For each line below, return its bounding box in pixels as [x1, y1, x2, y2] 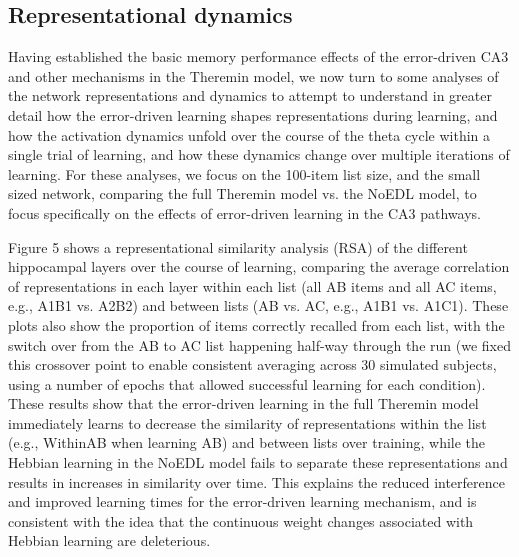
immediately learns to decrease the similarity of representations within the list [8, 412, 487, 433]
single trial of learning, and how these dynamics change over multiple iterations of [8, 144, 510, 165]
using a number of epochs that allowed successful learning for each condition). [8, 373, 486, 394]
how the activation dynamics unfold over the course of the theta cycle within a [8, 124, 491, 145]
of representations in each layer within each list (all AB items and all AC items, [8, 275, 497, 296]
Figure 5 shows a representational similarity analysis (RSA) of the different [8, 236, 468, 257]
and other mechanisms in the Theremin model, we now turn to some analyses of [8, 65, 499, 86]
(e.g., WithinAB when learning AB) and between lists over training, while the [8, 432, 486, 453]
